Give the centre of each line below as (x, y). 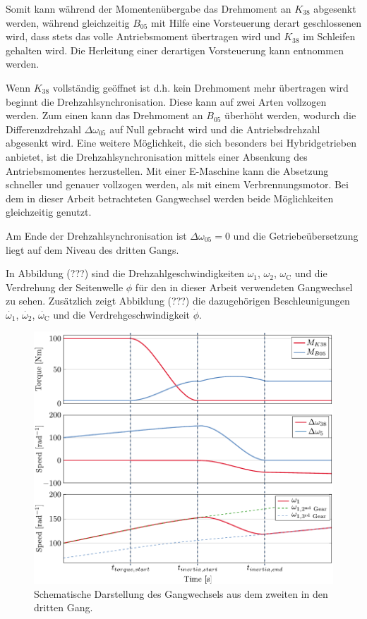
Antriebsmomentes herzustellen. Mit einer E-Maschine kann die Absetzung (167, 170)
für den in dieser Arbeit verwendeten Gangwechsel (244, 287)
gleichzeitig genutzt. (49, 212)
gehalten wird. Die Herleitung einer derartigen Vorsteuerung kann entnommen (175, 50)
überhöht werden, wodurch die (290, 115)
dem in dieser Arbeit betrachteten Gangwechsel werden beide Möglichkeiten (170, 198)
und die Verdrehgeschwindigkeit (122, 314)
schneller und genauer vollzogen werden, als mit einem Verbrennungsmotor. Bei (177, 184)
